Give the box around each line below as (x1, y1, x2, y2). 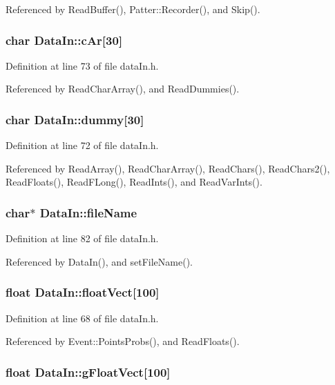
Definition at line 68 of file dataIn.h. (6, 310, 159, 325)
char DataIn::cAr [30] (6, 31, 123, 48)
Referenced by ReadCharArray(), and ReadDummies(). (6, 81, 240, 96)
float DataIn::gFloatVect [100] (6, 363, 171, 380)
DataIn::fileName (39, 204, 137, 221)
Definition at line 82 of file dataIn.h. (6, 231, 159, 246)
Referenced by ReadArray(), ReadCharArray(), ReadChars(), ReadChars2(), (6, 161, 330, 175)
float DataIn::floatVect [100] (6, 284, 160, 301)
